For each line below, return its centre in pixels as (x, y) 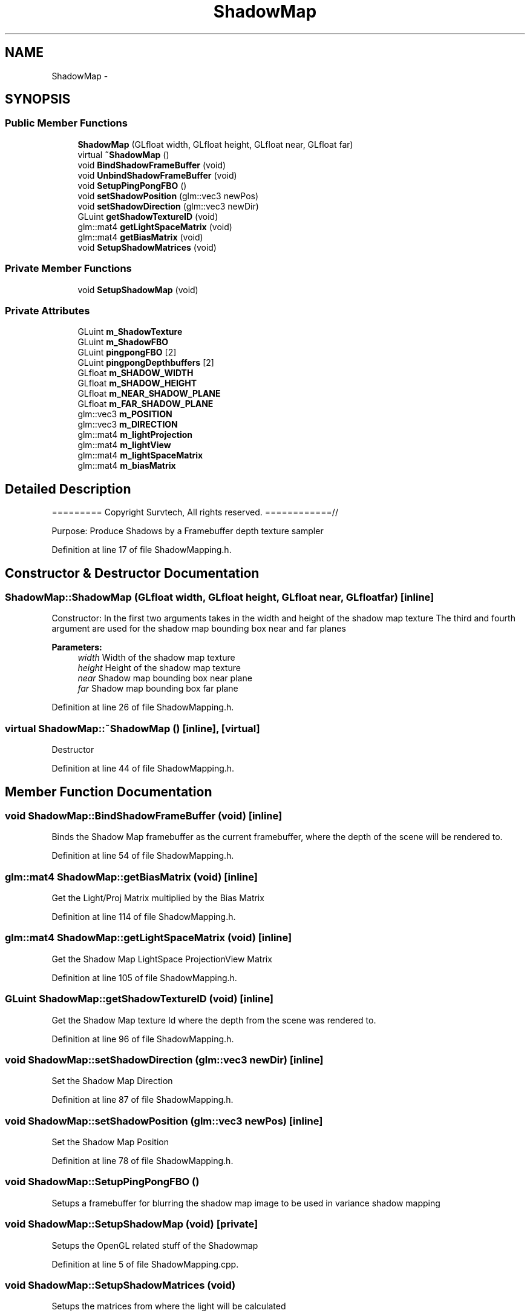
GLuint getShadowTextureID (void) (148, 216)
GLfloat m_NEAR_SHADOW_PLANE (149, 394)
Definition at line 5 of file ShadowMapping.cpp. (145, 1264)
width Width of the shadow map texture (156, 658)
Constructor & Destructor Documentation (132, 573)
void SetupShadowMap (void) (138, 289)
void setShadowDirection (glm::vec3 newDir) (168, 206)
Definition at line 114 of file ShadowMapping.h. (144, 917)
